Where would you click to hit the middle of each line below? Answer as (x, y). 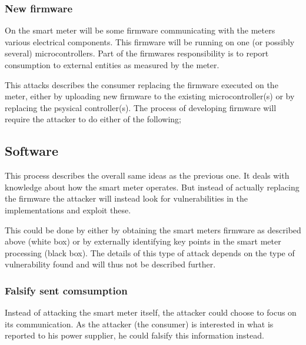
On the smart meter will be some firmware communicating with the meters (140, 30)
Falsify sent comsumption (66, 290)
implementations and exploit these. (68, 210)
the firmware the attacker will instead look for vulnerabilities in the (126, 198)
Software (32, 151)
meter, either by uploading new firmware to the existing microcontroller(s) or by (150, 96)
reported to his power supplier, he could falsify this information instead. (134, 335)
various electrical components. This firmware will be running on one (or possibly (150, 41)
